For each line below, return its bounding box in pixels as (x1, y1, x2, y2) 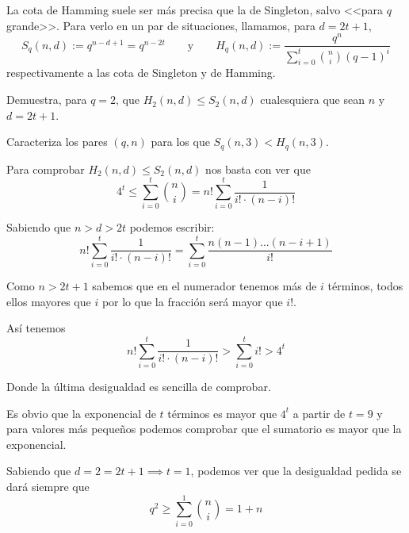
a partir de (292, 405, 346, 421)
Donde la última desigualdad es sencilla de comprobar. (6, 378, 271, 395)
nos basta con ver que (205, 160, 311, 177)
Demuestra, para (6, 91, 87, 108)
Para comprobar (6, 160, 85, 177)
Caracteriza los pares (6, 133, 108, 150)
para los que (151, 133, 210, 150)
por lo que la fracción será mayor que (101, 293, 283, 309)
